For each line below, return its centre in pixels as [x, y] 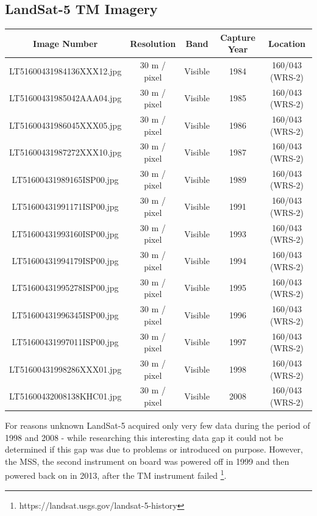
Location [287, 43]
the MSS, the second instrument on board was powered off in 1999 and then [147, 461]
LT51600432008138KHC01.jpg [66, 396]
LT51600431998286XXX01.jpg [66, 369]
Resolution [153, 43]
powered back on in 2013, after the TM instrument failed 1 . [116, 475]
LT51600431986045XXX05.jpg [66, 125]
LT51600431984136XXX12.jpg [66, 70]
